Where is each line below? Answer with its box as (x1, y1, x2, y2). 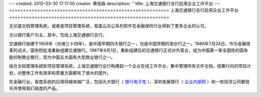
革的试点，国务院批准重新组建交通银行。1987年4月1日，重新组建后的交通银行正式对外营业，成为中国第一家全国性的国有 (9, 47, 248, 53)
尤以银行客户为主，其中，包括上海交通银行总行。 (9, 32, 107, 38)
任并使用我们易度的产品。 (9, 85, 60, 91)
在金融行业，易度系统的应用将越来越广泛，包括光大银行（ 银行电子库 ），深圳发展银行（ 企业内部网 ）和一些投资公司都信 (9, 79, 250, 84)
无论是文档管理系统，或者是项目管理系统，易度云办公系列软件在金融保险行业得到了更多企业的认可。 (9, 23, 209, 29)
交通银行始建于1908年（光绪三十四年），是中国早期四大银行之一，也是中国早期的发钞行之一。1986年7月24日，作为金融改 (9, 41, 251, 46)
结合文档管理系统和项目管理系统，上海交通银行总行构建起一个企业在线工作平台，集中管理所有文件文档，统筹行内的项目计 (9, 63, 251, 69)
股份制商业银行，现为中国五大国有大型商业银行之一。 (9, 54, 115, 60)
